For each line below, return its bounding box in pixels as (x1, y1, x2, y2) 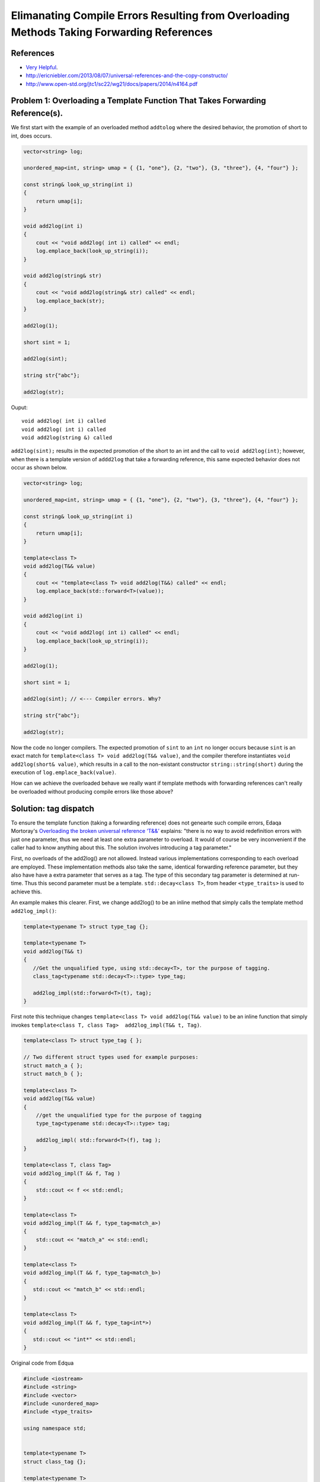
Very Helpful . (25, 63, 58, 71)
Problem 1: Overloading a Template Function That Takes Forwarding (11, 95, 267, 106)
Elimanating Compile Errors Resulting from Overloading (11, 9, 290, 22)
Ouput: (11, 404, 28, 411)
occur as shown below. (11, 464, 68, 471)
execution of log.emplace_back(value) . (11, 769, 117, 776)
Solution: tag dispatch (11, 803, 95, 813)
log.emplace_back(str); (36, 297, 105, 304)
